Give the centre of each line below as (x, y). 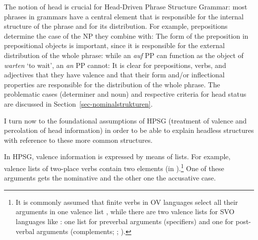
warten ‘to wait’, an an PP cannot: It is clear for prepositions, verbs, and (115, 65)
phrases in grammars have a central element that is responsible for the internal (124, 16)
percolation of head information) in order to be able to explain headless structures (129, 130)
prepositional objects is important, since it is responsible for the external (114, 45)
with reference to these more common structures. (78, 140)
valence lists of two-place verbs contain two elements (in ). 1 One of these (114, 167)
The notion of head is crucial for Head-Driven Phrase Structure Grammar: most (126, 6)
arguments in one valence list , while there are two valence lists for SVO (125, 211)
